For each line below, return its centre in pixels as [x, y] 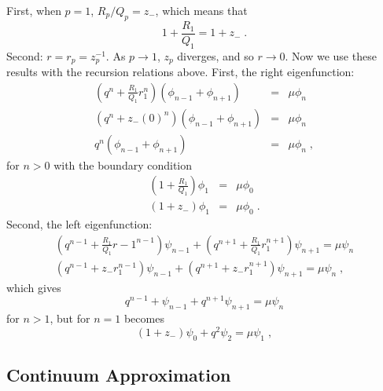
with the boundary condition [123, 164]
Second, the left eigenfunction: [79, 224]
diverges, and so [215, 55]
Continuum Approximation [119, 375]
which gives [34, 287]
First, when [34, 10]
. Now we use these [331, 55]
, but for [70, 318]
